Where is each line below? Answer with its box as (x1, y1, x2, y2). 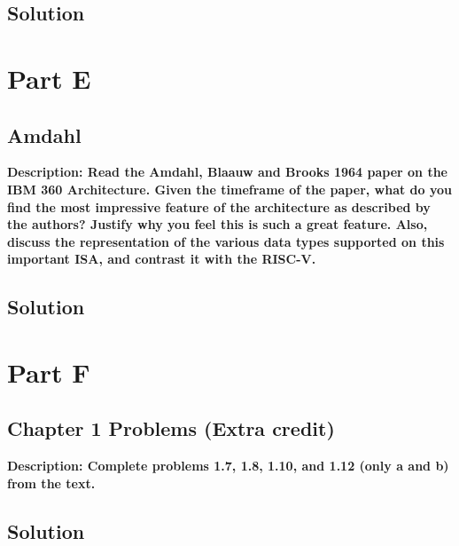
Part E (7, 59, 91, 96)
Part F (7, 353, 90, 390)
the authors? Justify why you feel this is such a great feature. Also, (7, 215, 428, 233)
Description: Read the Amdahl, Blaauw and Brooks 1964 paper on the (7, 162, 447, 181)
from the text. (7, 473, 96, 492)
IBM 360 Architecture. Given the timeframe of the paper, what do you (7, 179, 453, 198)
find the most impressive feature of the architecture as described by (7, 197, 431, 216)
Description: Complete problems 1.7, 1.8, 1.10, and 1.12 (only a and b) (7, 456, 449, 475)
